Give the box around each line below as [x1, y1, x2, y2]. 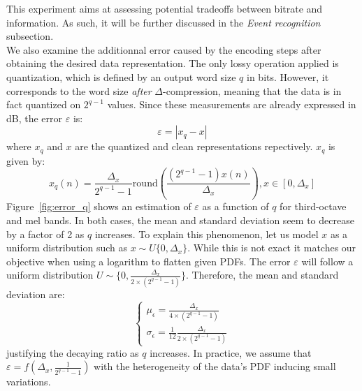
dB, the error [6, 110, 63, 125]
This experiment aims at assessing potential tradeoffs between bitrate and [6, 1, 323, 15]
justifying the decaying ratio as [6, 345, 139, 360]
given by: [6, 153, 45, 168]
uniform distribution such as [6, 240, 128, 255]
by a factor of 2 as [6, 226, 85, 241]
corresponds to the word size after [6, 83, 152, 98]
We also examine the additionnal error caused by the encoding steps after [6, 42, 321, 57]
